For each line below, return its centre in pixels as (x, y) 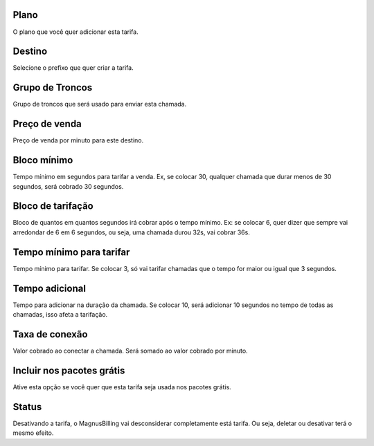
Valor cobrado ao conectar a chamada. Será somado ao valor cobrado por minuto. (131, 351)
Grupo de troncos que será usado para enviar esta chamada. (100, 104)
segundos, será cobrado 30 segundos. (68, 186)
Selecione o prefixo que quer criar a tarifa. (73, 68)
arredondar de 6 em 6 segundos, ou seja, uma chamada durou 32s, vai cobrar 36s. (132, 232)
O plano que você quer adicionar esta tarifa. (75, 32)
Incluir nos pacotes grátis (69, 370)
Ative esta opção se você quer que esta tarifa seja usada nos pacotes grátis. (122, 387)
